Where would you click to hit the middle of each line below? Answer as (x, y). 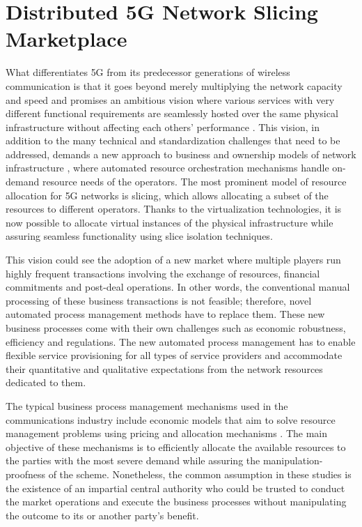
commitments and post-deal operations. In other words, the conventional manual (178, 287)
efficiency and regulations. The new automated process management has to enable (181, 341)
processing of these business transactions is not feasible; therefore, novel (159, 300)
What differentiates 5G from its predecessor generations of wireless (148, 72)
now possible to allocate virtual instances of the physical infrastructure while (170, 222)
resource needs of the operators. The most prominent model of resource (194, 182)
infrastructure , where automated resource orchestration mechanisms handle (167, 168)
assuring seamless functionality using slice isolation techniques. (139, 236)
